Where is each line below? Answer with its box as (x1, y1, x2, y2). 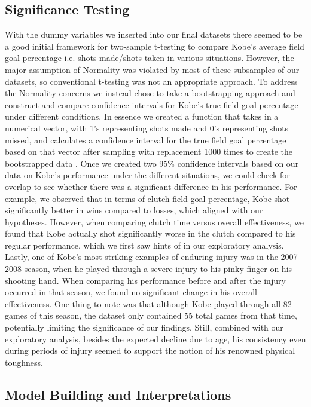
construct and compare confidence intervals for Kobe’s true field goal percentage (5, 98, 298, 111)
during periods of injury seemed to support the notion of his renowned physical (5, 344, 295, 357)
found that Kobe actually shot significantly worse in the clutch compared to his (5, 227, 296, 240)
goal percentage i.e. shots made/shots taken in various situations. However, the (5, 51, 294, 64)
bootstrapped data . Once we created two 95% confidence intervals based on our (5, 157, 299, 169)
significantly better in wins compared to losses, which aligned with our (5, 204, 263, 216)
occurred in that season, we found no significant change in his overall (5, 286, 257, 298)
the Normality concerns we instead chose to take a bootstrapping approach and (5, 87, 295, 99)
